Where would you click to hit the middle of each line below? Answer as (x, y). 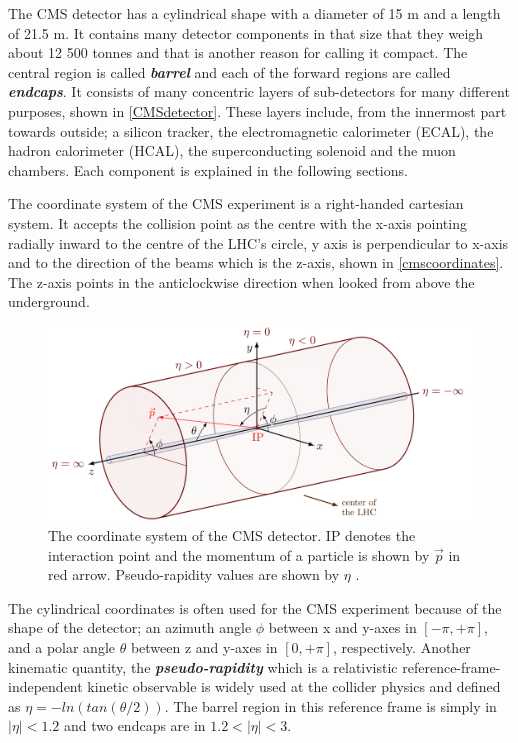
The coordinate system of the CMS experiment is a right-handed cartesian (236, 203)
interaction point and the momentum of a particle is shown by (239, 554)
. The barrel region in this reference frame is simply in (330, 705)
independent (45, 686)
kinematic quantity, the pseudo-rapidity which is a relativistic (203, 666)
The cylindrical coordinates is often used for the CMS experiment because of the (255, 607)
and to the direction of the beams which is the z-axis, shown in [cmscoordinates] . (256, 262)
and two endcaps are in (134, 725)
